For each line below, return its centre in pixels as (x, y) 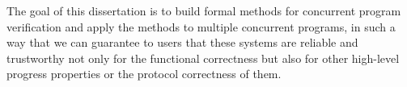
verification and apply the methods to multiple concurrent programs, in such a (201, 26)
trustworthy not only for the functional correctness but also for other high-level (203, 58)
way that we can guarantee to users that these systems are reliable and (182, 42)
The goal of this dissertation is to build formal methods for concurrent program (204, 10)
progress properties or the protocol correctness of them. (144, 74)
